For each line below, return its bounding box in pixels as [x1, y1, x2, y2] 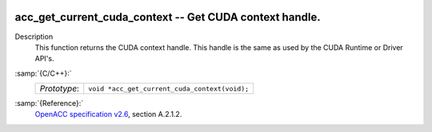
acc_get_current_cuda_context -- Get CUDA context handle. [14, 10, 321, 24]
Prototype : [39, 83, 80, 95]
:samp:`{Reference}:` [14, 99, 84, 108]
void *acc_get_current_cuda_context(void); [88, 84, 250, 93]
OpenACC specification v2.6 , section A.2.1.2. [34, 110, 182, 119]
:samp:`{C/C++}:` [14, 68, 72, 78]
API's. [34, 54, 54, 64]
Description [14, 32, 54, 41]
